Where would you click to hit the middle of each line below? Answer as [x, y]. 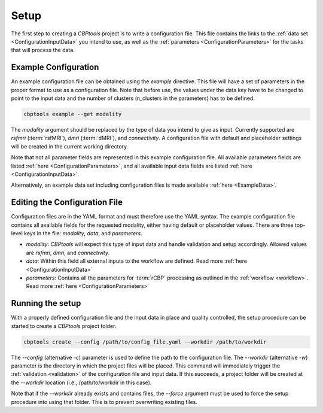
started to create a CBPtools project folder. [64, 326]
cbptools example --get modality [73, 114]
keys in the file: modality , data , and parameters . [83, 233]
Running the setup [46, 303]
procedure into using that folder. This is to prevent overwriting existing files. [104, 402]
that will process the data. [43, 50]
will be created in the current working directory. [70, 146]
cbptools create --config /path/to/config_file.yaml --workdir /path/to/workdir [145, 342]
